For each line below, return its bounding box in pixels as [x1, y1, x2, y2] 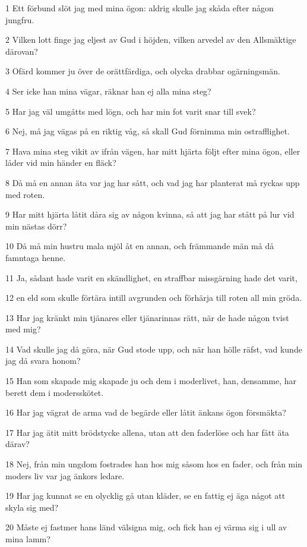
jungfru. [5, 13, 34, 26]
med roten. [5, 188, 45, 200]
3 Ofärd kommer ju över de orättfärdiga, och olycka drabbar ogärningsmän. [5, 65, 280, 77]
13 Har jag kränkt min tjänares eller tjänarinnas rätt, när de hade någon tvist [5, 311, 289, 323]
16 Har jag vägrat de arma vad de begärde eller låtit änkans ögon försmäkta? [5, 406, 286, 419]
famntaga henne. [5, 251, 66, 263]
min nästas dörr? [5, 219, 67, 232]
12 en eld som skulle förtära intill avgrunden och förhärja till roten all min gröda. [5, 291, 302, 304]
